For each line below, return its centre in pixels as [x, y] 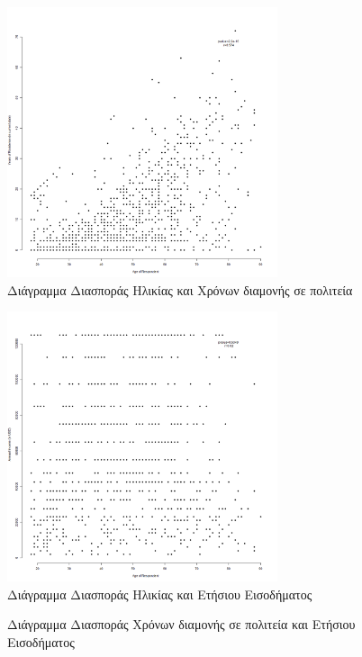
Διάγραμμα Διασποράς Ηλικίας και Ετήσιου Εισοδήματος [160, 594]
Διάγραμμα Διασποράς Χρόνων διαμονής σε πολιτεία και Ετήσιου [181, 624]
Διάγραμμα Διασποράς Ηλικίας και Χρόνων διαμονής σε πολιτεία [180, 289]
